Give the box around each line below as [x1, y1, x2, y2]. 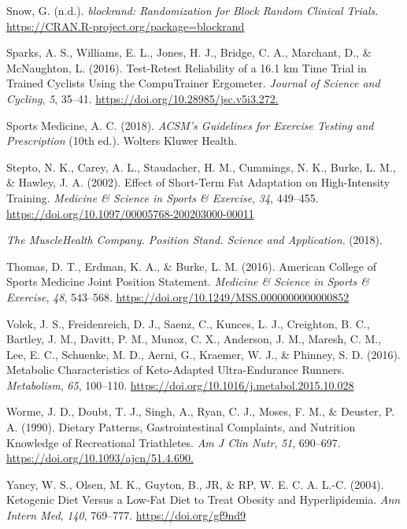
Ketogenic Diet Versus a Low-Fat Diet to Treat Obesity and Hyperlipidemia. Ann [6, 491, 401, 508]
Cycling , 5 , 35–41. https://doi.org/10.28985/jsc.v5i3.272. [6, 90, 279, 106]
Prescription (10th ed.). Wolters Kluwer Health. [6, 132, 237, 149]
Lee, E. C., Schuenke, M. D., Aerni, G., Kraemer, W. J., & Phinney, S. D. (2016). [6, 346, 401, 362]
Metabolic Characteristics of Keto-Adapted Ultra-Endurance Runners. [6, 361, 345, 378]
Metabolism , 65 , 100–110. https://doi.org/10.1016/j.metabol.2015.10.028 [6, 376, 354, 393]
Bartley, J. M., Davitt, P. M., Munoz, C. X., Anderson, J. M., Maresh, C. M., [6, 331, 382, 347]
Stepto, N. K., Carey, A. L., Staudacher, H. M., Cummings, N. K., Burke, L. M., [6, 158, 396, 175]
